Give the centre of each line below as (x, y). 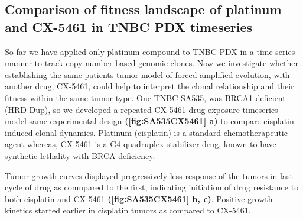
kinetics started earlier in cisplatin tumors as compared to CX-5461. (128, 210)
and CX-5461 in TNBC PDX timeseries (129, 26)
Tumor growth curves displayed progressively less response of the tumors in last (149, 175)
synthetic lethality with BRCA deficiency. (80, 155)
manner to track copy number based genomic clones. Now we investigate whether (151, 63)
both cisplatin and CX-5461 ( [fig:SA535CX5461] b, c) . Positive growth (139, 198)
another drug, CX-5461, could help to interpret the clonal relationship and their (149, 86)
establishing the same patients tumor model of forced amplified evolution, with (147, 74)
